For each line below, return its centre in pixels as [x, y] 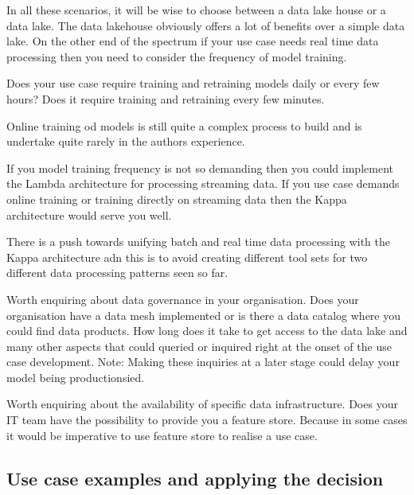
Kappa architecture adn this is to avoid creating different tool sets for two [187, 257]
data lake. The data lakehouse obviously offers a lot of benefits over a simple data [206, 25]
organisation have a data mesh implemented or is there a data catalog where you [204, 315]
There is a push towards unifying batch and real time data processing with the [198, 242]
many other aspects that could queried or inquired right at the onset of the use [199, 346]
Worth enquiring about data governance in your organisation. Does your [183, 299]
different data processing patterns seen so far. [117, 273]
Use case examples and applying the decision [195, 478]
